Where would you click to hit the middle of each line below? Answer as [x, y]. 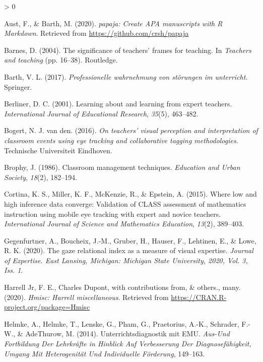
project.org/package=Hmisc [47, 307]
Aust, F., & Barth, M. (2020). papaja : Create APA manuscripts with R [113, 23]
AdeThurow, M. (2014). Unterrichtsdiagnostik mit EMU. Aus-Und [127, 334]
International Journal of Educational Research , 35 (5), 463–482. [101, 113]
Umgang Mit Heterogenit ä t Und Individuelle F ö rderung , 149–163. [105, 353]
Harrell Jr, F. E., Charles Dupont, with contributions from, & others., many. [122, 287]
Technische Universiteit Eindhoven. [58, 150]
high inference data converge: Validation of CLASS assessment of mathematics [125, 203]
